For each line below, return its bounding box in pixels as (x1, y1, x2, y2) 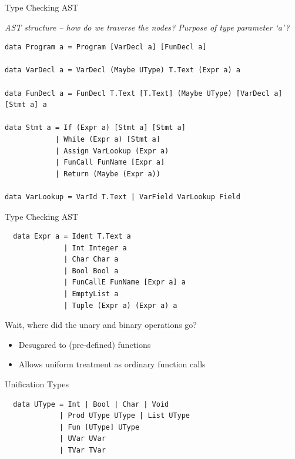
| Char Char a (63, 255, 119, 264)
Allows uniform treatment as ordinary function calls (18, 358, 206, 370)
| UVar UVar (59, 434, 106, 443)
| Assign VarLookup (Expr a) (55, 146, 169, 155)
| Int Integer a (63, 243, 127, 252)
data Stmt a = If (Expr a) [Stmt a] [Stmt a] (5, 123, 186, 132)
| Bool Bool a (63, 266, 119, 275)
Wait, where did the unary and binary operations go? (5, 319, 197, 331)
